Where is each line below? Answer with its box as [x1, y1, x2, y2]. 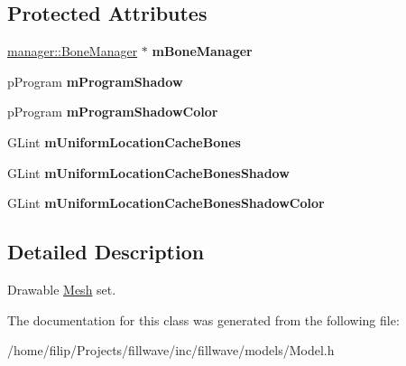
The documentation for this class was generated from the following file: [7, 310, 400, 329]
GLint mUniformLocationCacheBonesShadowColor [7, 193, 325, 212]
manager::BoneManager [7, 42, 138, 61]
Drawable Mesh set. [7, 279, 116, 298]
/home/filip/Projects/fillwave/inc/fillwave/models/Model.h [7, 341, 335, 360]
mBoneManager [152, 42, 253, 61]
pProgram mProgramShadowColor [7, 102, 218, 121]
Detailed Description [7, 238, 205, 266]
